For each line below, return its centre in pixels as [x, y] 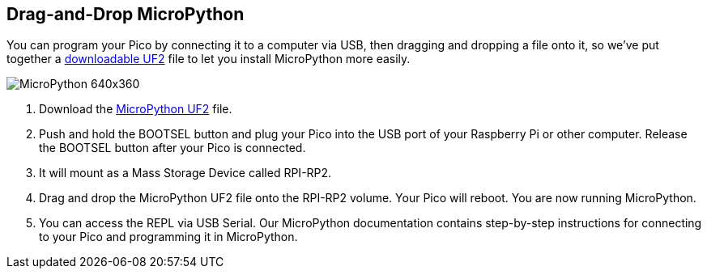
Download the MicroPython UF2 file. [136, 109]
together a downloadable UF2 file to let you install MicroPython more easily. [209, 59]
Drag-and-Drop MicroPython [126, 14]
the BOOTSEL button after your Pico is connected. [172, 148]
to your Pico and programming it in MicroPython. [168, 237]
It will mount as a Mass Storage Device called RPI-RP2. [185, 173]
